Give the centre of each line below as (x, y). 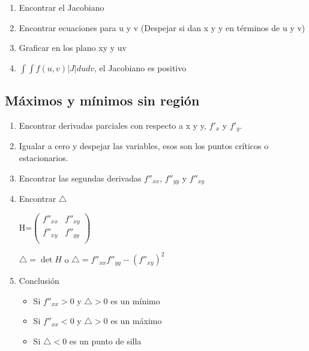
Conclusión (39, 281)
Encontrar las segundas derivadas (80, 178)
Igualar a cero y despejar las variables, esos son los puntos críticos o (144, 146)
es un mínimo (135, 300)
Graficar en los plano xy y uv (73, 48)
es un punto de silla (105, 341)
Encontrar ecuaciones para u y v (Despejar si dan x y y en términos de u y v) (162, 27)
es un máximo (136, 321)
